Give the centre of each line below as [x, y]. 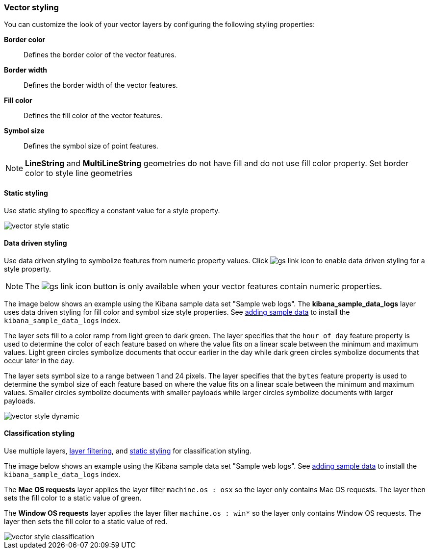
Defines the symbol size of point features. [91, 146]
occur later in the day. [39, 360]
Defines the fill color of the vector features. [93, 116]
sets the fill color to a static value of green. [73, 498]
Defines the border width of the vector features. [101, 85]
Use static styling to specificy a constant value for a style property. [112, 210]
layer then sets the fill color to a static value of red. [86, 522]
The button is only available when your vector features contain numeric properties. [204, 286]
